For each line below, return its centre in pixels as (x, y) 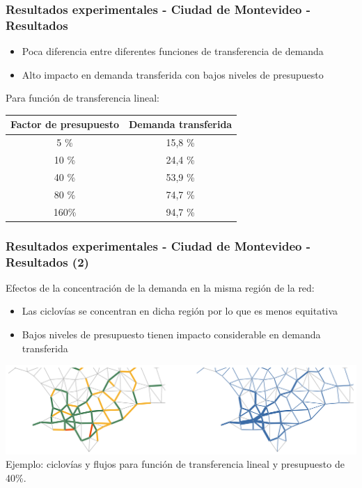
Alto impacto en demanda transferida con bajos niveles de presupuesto (173, 74)
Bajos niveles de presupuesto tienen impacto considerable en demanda (171, 334)
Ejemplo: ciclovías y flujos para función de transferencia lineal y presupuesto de (175, 464)
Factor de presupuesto (65, 124)
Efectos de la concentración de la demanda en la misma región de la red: (160, 287)
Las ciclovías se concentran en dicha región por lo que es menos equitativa (180, 311)
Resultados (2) (47, 261)
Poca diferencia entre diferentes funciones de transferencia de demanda (173, 51)
